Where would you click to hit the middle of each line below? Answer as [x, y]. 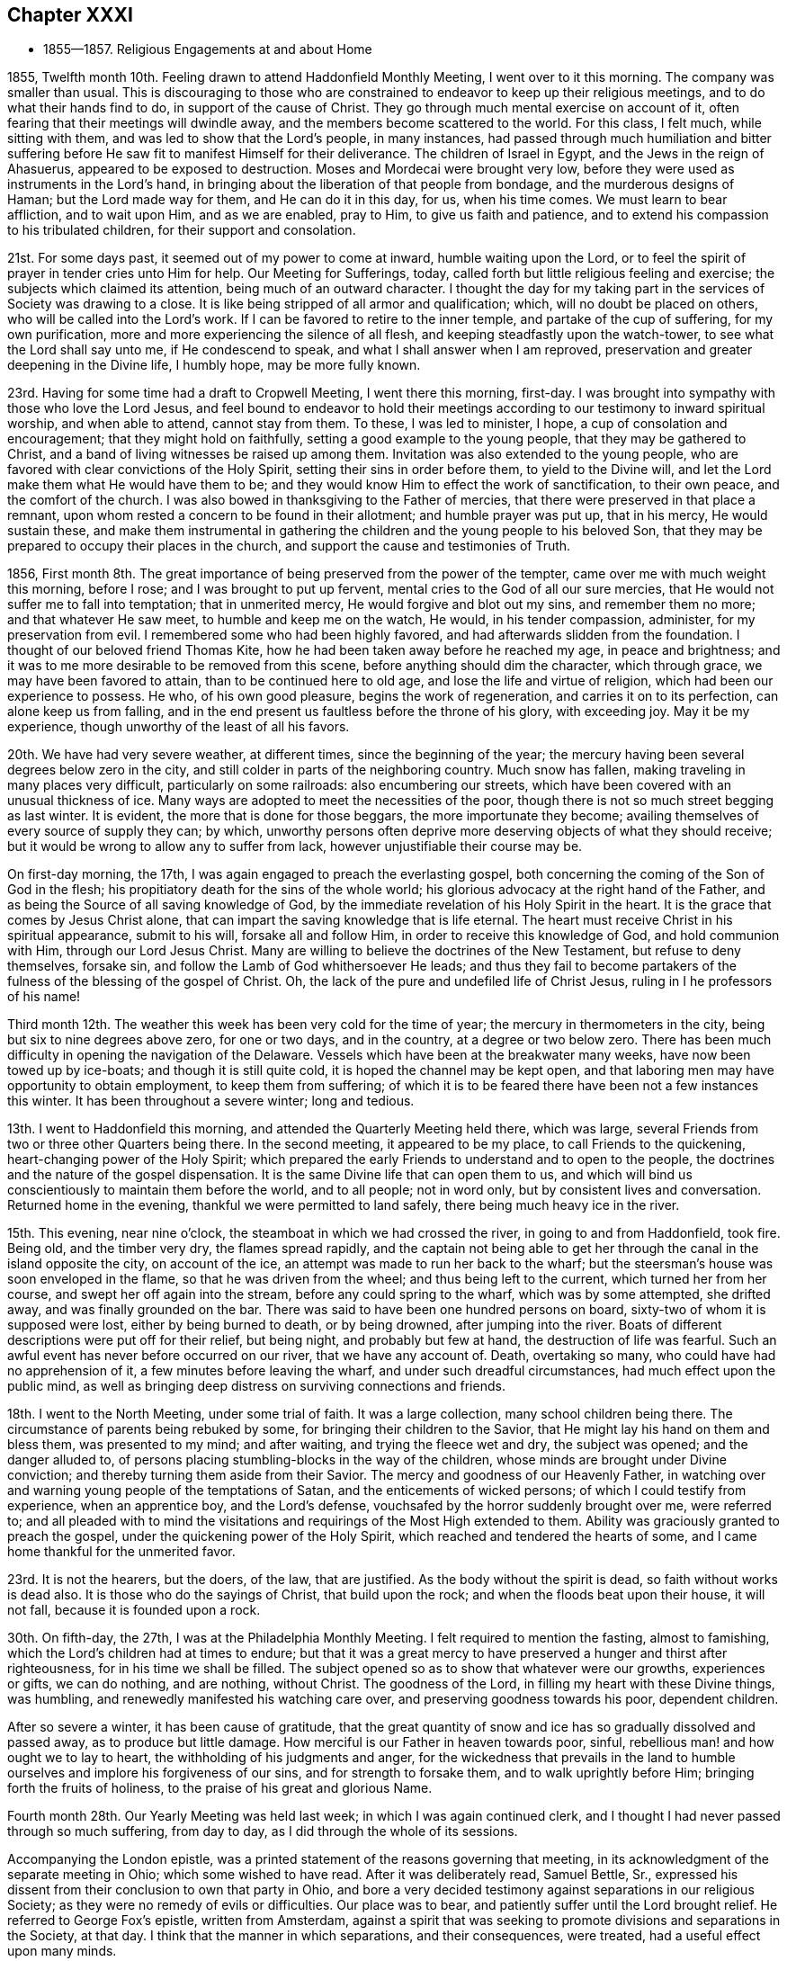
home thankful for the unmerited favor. [121, 1552]
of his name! [44, 997]
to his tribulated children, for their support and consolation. [182, 230]
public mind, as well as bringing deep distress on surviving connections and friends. [256, 1386]
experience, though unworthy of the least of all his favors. [179, 727]
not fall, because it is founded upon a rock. [134, 1610]
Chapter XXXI [70, 15]
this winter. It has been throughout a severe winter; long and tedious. [211, 1101]
